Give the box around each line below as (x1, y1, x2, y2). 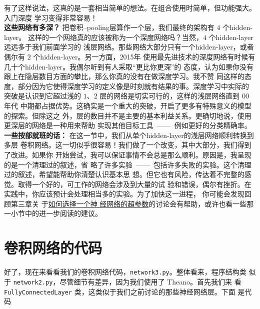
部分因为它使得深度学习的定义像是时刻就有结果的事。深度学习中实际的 (17, 80, 249, 91)
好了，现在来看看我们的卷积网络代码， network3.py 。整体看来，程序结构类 (4, 266, 246, 277)
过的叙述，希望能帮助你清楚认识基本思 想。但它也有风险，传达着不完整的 (4, 169, 244, 179)
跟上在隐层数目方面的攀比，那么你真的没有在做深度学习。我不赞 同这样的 (4, 71, 244, 81)
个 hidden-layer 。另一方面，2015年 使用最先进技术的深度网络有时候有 (33, 51, 255, 61)
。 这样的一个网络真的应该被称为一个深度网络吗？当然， (18, 31, 203, 42)
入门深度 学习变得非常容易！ (4, 12, 97, 22)
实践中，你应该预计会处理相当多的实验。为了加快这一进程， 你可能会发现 (4, 188, 244, 199)
